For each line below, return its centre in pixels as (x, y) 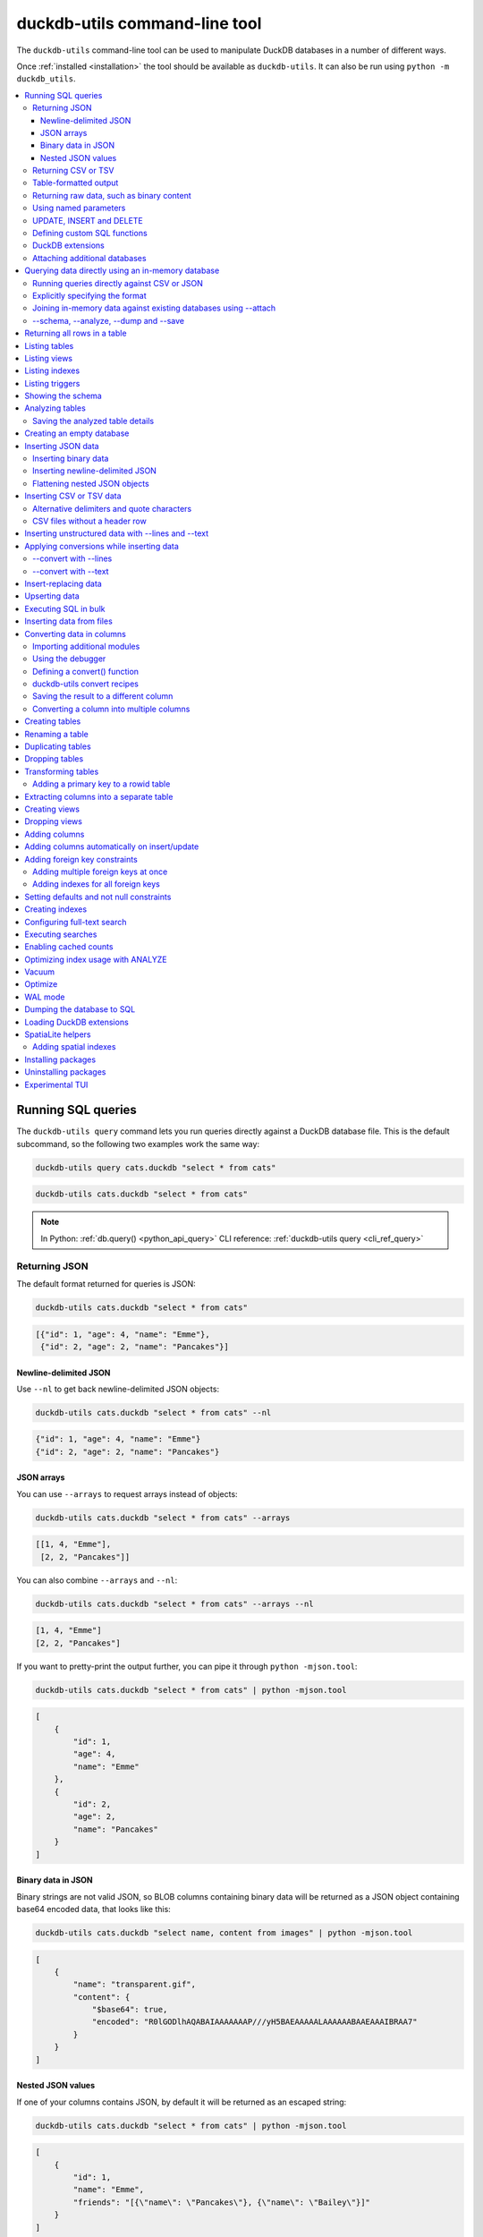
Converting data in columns (76, 634)
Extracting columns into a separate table (99, 796)
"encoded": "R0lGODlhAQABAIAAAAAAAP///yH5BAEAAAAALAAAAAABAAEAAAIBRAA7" (254, 2022)
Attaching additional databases (89, 258)
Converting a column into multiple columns (111, 709)
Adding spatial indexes (74, 1047)
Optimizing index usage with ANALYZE (96, 959)
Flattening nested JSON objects (91, 483)
